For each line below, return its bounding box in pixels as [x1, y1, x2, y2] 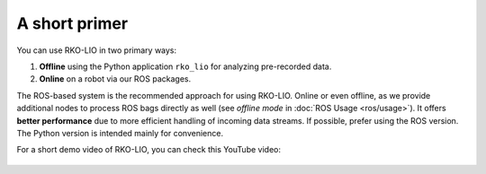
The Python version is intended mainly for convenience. [16, 127, 224, 138]
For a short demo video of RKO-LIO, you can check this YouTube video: [16, 144, 281, 155]
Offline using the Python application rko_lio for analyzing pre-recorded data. [39, 61, 332, 72]
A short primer [16, 13, 129, 33]
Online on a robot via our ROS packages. [39, 74, 192, 84]
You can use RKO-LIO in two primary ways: [16, 45, 177, 56]
